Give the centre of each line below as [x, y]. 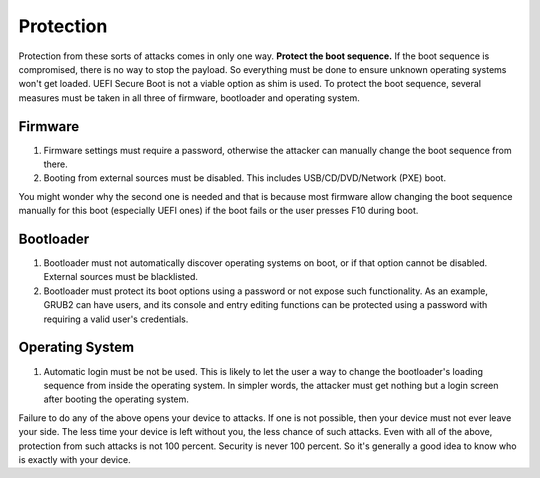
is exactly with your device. [74, 459]
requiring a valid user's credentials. [116, 319]
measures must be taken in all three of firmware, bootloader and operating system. [189, 97]
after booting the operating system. [116, 399]
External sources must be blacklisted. [121, 277]
